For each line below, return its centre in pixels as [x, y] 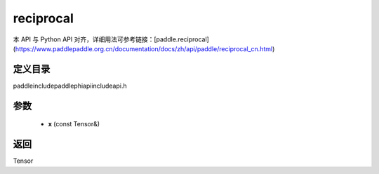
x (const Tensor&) [74, 124]
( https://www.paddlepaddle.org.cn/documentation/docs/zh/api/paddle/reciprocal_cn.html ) [144, 48]
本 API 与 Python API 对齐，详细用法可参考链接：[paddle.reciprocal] [111, 39]
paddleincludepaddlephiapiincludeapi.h [70, 86]
